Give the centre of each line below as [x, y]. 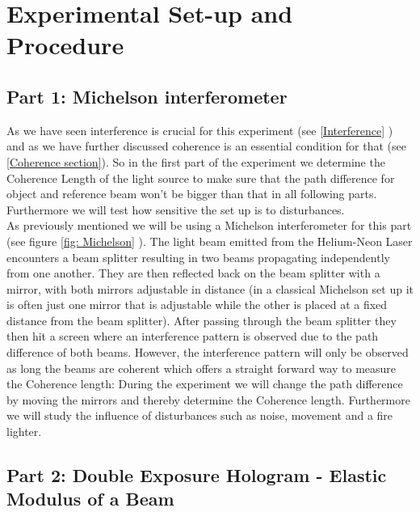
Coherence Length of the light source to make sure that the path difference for [201, 178]
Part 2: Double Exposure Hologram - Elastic [197, 475]
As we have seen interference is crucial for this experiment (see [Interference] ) [200, 130]
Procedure [65, 45]
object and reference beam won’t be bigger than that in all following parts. [192, 194]
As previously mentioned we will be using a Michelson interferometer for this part [209, 225]
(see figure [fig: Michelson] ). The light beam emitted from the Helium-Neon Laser [210, 241]
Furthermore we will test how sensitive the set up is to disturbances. [176, 209]
